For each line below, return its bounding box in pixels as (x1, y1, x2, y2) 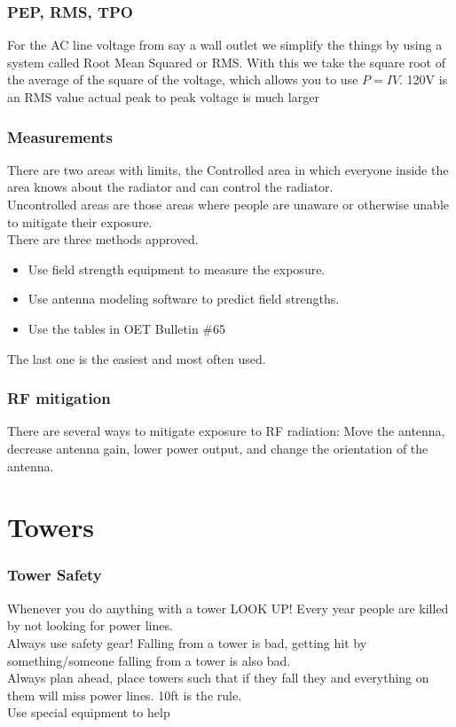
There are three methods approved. (7, 230, 199, 249)
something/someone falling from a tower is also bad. (7, 651, 291, 669)
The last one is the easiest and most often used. (7, 349, 266, 367)
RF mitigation (7, 387, 111, 409)
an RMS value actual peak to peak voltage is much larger (7, 88, 319, 106)
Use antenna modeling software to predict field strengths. (28, 289, 340, 308)
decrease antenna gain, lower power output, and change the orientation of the (7, 439, 428, 457)
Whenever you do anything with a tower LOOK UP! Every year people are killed (7, 598, 449, 617)
